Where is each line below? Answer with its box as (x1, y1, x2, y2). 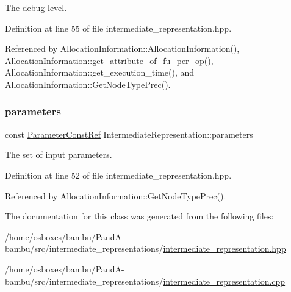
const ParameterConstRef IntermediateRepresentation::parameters (5, 127, 253, 140)
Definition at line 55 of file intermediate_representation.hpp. (5, 21, 232, 34)
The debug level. (5, 1, 67, 13)
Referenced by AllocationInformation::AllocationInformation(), (5, 42, 240, 55)
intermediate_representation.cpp (163, 274, 286, 287)
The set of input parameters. (5, 148, 112, 161)
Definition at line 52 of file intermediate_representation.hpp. (5, 168, 232, 181)
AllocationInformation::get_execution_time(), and (5, 66, 195, 79)
